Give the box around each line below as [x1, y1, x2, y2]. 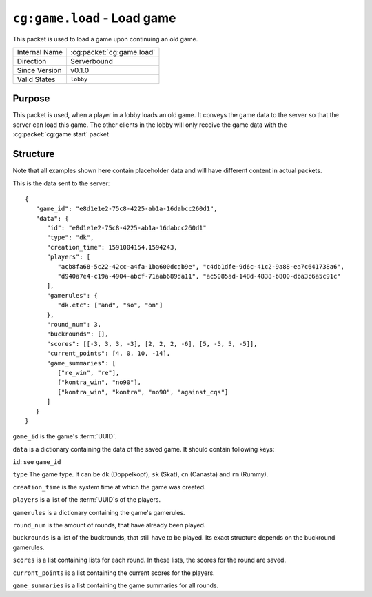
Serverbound [70, 56, 114, 65]
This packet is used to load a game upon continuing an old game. [12, 34, 198, 43]
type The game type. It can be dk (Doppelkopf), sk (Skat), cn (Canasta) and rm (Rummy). [12, 470, 269, 478]
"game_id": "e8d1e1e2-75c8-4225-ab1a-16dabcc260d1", [35, 205, 218, 213]
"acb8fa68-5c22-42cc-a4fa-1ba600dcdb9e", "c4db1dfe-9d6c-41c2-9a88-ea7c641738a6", [57, 263, 344, 270]
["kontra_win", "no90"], [57, 378, 141, 386]
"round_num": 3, [46, 321, 102, 328]
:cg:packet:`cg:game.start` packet [12, 130, 110, 139]
